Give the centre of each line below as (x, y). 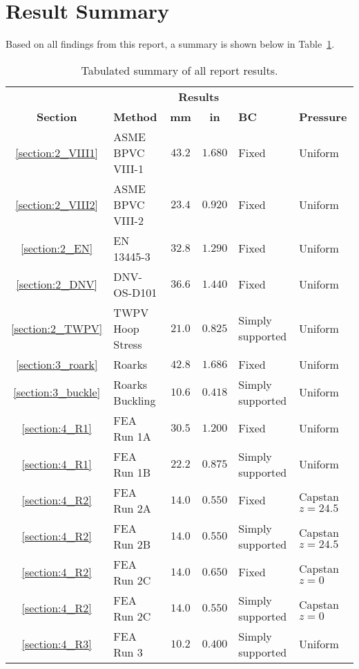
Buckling (135, 400)
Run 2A (132, 508)
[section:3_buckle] (57, 392)
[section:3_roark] (57, 364)
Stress (128, 344)
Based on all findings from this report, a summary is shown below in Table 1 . (170, 44)
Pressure (323, 116)
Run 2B (132, 544)
